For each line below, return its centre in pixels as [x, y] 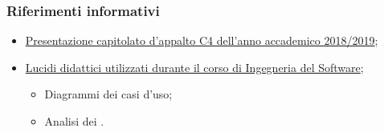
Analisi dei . [74, 121]
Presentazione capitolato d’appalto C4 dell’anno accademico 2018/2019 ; [202, 40]
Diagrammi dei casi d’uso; [108, 94]
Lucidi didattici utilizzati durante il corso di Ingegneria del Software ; [194, 67]
